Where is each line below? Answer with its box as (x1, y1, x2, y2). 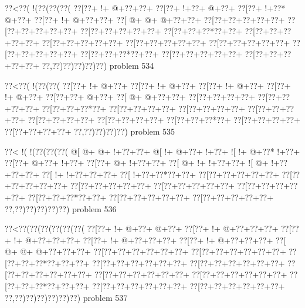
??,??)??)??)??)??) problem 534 (42, 59, 154, 71)
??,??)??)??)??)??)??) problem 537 (5, 291, 128, 303)
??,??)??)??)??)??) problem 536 (5, 202, 117, 215)
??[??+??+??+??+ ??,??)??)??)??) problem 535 (5, 125, 175, 137)
